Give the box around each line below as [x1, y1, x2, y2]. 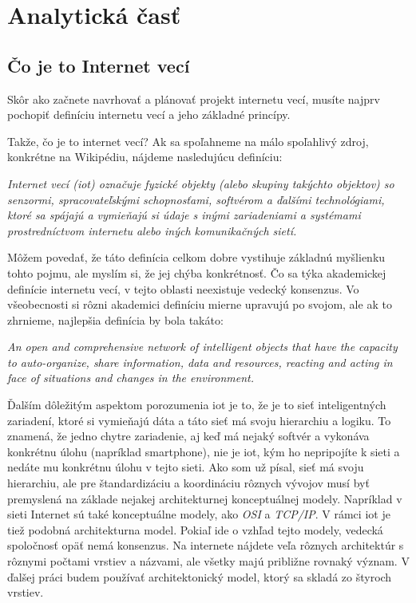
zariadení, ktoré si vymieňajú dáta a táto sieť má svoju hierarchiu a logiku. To [7, 412, 391, 428]
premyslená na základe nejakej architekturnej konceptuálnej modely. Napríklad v [7, 490, 402, 506]
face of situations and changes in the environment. [7, 369, 254, 386]
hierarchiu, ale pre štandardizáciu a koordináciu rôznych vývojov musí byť [7, 475, 370, 491]
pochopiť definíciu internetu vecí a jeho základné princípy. [7, 106, 291, 123]
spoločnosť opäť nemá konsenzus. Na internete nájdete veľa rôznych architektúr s [7, 537, 404, 554]
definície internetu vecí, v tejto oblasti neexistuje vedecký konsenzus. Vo [7, 280, 359, 297]
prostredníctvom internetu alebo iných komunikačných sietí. [7, 222, 297, 238]
